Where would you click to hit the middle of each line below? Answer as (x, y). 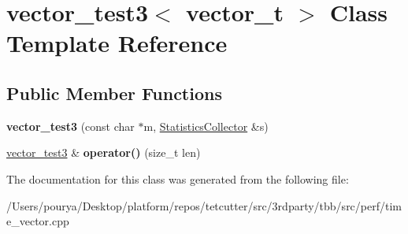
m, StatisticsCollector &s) (206, 126)
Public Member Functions (114, 93)
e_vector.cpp (38, 221)
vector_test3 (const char (70, 126)
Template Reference (117, 43)
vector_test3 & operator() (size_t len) (104, 152)
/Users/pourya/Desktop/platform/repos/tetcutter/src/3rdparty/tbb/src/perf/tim (204, 205)
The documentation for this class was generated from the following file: (178, 178)
